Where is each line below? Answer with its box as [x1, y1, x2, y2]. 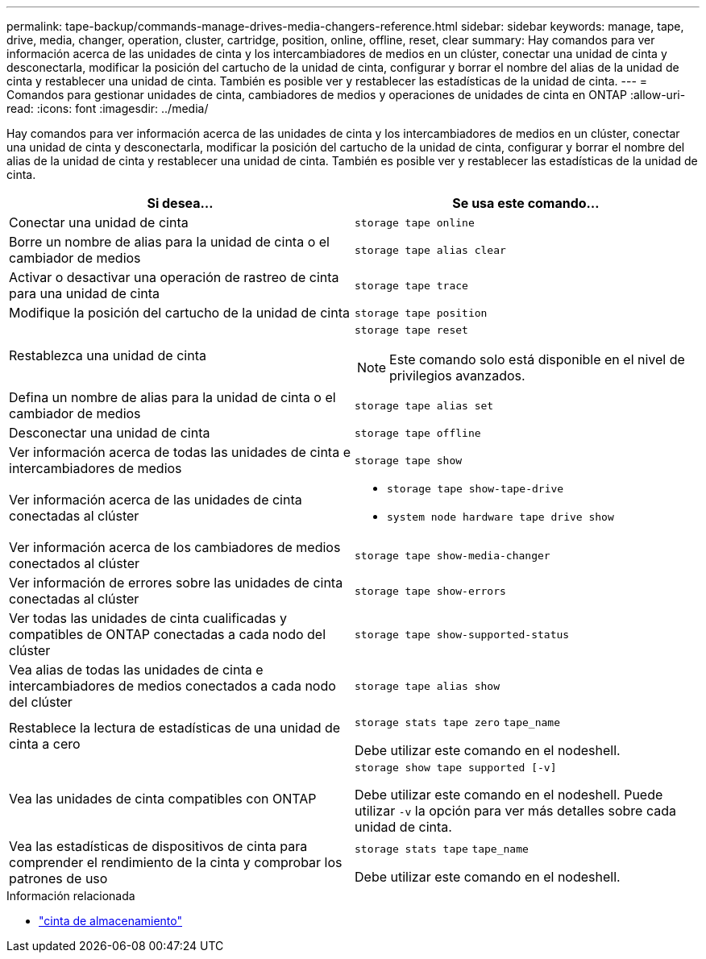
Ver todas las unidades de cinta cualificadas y [9, 610, 287, 626]
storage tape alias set [355, 399, 494, 412]
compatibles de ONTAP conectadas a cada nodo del [9, 626, 326, 642]
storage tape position [355, 306, 488, 319]
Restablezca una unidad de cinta [9, 347, 206, 363]
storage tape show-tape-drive [387, 483, 564, 495]
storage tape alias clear [355, 243, 506, 256]
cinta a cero [9, 736, 81, 752]
